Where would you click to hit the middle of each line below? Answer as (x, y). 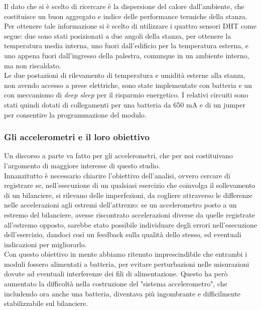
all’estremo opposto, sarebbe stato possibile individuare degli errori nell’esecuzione (131, 224)
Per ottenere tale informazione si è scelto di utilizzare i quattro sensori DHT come (130, 26)
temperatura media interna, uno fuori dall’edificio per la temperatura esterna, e (126, 45)
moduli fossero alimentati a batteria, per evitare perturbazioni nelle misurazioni (127, 264)
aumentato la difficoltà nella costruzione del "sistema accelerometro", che (116, 284)
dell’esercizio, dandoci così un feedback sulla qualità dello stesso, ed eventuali (123, 234)
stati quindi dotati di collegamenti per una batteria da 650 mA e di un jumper (125, 104)
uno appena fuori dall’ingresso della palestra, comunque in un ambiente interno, (127, 55)
